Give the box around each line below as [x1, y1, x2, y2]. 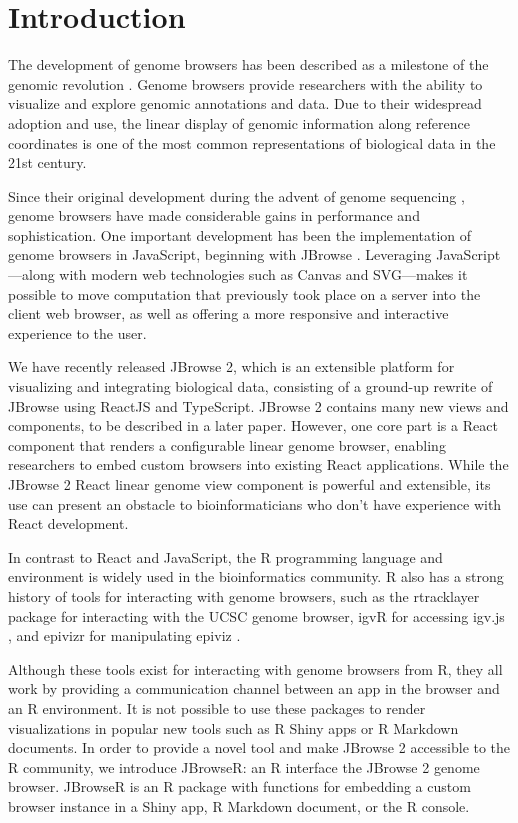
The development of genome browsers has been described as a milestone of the [8, 54, 489, 75]
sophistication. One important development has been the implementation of [8, 224, 472, 245]
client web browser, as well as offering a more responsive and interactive [8, 303, 449, 324]
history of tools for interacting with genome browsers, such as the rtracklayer [8, 585, 480, 606]
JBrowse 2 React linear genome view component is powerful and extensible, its [8, 474, 491, 494]
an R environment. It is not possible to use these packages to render [8, 697, 426, 718]
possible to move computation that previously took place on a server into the [8, 283, 481, 304]
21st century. [8, 152, 87, 173]
